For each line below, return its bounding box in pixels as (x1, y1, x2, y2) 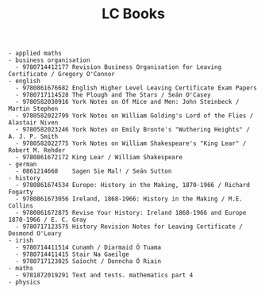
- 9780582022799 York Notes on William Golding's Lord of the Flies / (15, 112, 254, 120)
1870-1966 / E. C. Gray (8, 216, 87, 224)
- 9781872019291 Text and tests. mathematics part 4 (15, 271, 194, 280)
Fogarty (8, 188, 34, 197)
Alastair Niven (8, 119, 59, 127)
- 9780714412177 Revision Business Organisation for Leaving (15, 63, 222, 71)
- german (8, 160, 37, 169)
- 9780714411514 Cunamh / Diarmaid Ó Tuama (15, 243, 161, 252)
